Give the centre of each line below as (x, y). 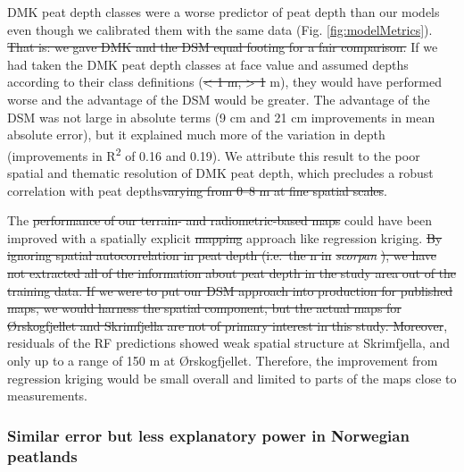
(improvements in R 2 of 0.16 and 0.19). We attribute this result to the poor (214, 154)
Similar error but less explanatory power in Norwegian (208, 435)
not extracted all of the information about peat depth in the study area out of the (232, 272)
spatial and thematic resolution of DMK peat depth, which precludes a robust (220, 173)
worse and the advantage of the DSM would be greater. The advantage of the (219, 99)
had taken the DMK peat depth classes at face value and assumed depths (208, 64)
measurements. (48, 396)
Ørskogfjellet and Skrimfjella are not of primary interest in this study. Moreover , (228, 325)
